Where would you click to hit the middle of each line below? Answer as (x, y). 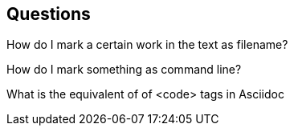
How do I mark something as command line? (124, 70)
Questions (49, 14)
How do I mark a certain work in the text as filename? (147, 45)
